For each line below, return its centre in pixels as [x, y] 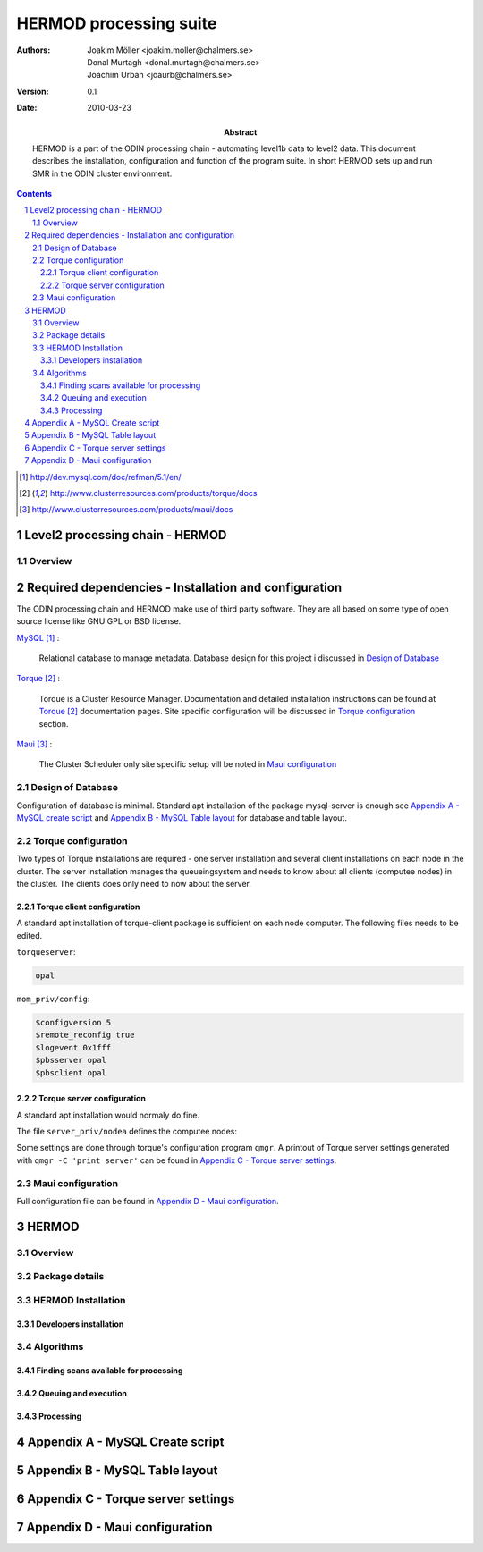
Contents [34, 194]
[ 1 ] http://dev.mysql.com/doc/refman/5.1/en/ [101, 477]
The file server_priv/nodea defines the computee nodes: [127, 1131]
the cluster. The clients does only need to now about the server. [134, 883]
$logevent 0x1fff [73, 1047]
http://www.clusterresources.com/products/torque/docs [153, 493]
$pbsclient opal [71, 1072]
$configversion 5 [73, 1023]
